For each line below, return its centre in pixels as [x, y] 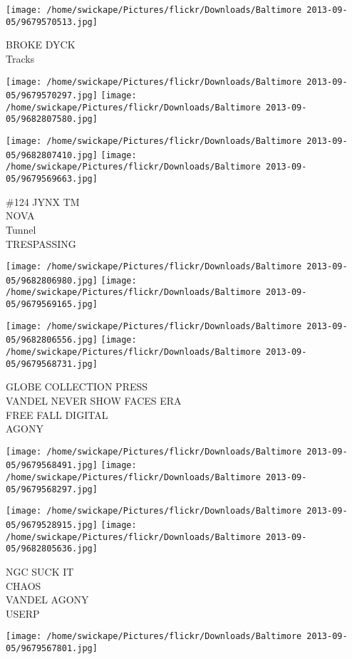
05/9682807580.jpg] [52, 119]
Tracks [20, 58]
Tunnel [21, 229]
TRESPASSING [41, 243]
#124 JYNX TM [43, 201]
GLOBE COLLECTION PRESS [77, 386]
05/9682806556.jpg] [52, 340]
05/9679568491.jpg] [52, 466]
